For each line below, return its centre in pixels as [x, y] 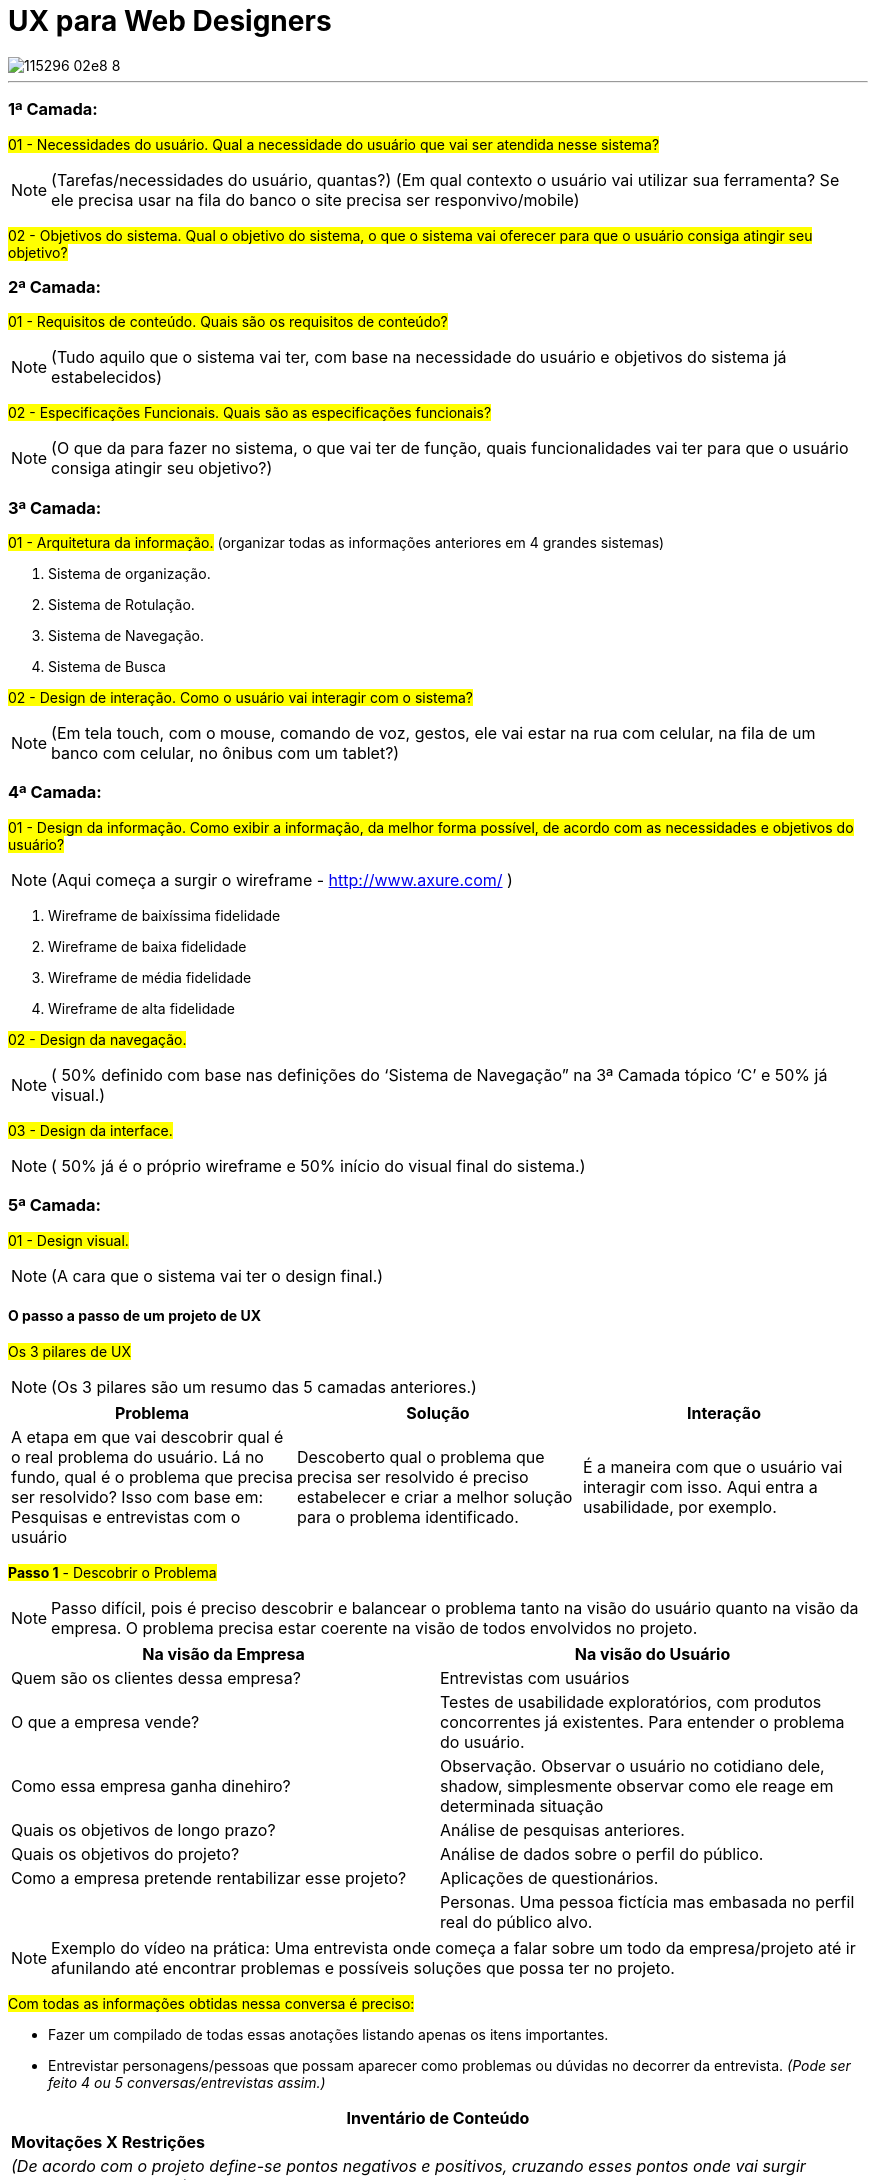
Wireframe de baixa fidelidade [147, 946]
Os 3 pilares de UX [69, 1351]
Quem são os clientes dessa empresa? [156, 1677]
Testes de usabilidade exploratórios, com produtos [631, 1701]
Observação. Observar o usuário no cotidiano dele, [632, 1765]
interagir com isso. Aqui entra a [700, 1486]
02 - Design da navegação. [97, 1039]
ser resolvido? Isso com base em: [137, 1496]
